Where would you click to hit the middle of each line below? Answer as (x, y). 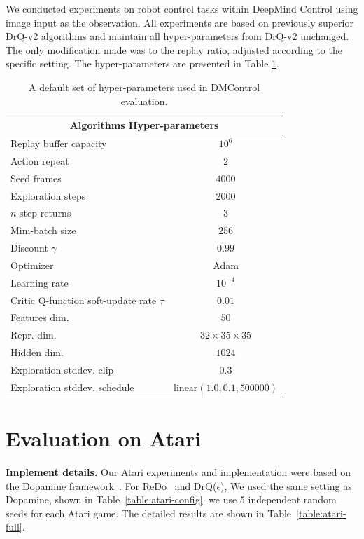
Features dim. (40, 317)
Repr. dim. (34, 335)
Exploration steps (48, 195)
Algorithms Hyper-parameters (144, 125)
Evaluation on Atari (104, 438)
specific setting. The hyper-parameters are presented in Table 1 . (142, 63)
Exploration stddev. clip (62, 369)
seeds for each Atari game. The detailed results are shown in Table (149, 513)
